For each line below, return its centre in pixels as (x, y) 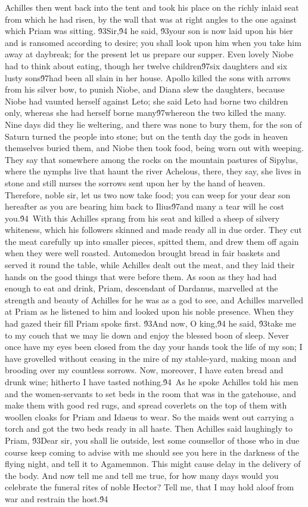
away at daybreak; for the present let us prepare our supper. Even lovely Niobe (149, 54)
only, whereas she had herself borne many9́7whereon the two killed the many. (146, 113)
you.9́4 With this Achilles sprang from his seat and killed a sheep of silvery (142, 218)
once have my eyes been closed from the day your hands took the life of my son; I (154, 347)
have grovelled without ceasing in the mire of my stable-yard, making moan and (151, 358)
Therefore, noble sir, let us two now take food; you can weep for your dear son (148, 194)
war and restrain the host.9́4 (57, 498)
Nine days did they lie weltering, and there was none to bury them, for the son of (153, 124)
